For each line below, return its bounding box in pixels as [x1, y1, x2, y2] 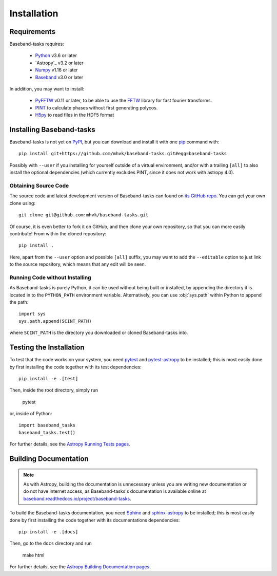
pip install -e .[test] [18, 376, 78, 381]
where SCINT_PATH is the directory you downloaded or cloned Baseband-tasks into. [9, 329, 188, 336]
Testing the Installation [9, 343, 85, 352]
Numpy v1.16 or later [35, 67, 78, 73]
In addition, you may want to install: [9, 86, 85, 92]
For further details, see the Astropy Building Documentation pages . [9, 564, 151, 570]
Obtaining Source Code [9, 182, 69, 190]
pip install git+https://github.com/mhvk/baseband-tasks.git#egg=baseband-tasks [18, 151, 227, 157]
